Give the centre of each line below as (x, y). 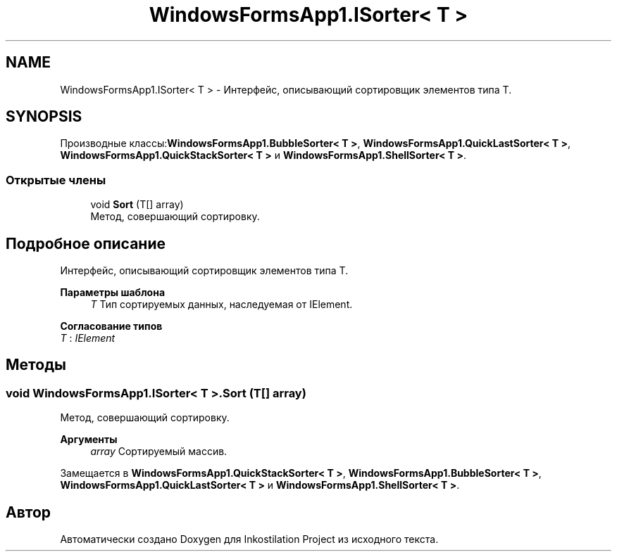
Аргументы (89, 440)
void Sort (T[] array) (137, 205)
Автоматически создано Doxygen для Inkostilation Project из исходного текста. (249, 539)
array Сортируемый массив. (159, 452)
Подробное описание (86, 243)
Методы (36, 365)
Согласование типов (111, 326)
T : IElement (88, 338)
